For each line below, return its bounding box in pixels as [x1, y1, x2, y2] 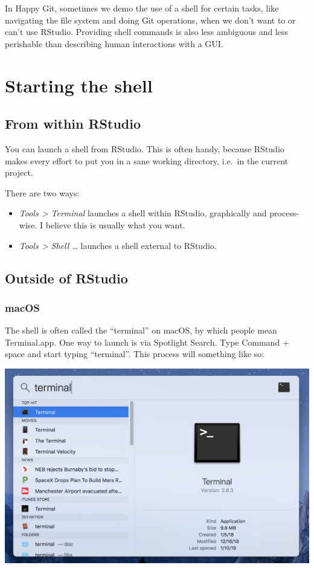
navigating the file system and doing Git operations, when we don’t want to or [5, 13, 296, 26]
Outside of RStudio [5, 268, 128, 287]
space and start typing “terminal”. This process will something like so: [5, 347, 264, 360]
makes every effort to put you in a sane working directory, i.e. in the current [5, 154, 289, 167]
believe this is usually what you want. [45, 218, 185, 231]
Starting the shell [5, 73, 153, 97]
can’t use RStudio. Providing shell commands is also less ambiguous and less [5, 25, 289, 38]
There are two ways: [5, 186, 80, 199]
